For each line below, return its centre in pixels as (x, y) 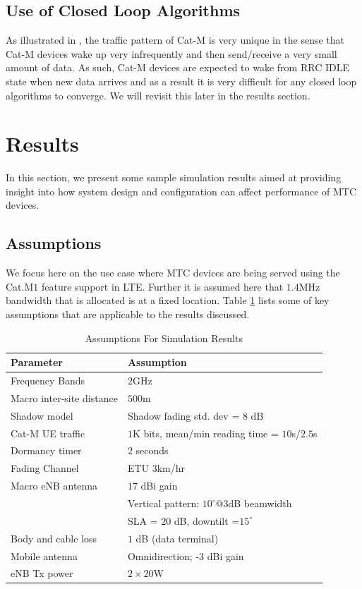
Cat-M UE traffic (48, 433)
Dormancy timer (46, 450)
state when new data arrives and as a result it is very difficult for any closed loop (181, 81)
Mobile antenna (44, 555)
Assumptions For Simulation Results (164, 338)
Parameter (37, 362)
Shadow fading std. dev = (183, 415)
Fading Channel (45, 468)
